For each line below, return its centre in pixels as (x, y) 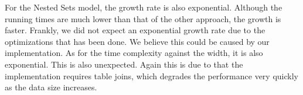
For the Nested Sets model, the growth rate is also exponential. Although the (144, 7)
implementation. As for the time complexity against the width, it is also (134, 53)
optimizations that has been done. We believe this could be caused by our (137, 41)
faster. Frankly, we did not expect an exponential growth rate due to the (135, 30)
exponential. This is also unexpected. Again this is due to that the (124, 64)
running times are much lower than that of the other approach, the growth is (143, 18)
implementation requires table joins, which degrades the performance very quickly (151, 75)
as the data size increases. (51, 87)
